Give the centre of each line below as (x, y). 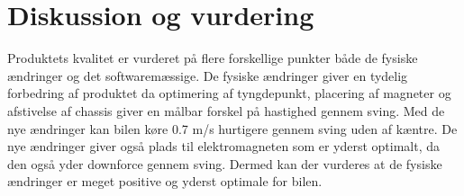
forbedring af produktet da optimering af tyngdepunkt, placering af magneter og (229, 93)
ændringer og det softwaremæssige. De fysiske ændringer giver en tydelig (208, 75)
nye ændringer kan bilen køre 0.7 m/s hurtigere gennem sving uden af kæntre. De (232, 128)
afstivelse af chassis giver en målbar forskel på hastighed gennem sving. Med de (226, 110)
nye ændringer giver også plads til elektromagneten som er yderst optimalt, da (224, 146)
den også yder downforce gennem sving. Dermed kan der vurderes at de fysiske (225, 163)
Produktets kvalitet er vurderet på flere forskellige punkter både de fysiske (213, 58)
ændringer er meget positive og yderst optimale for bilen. (165, 181)
